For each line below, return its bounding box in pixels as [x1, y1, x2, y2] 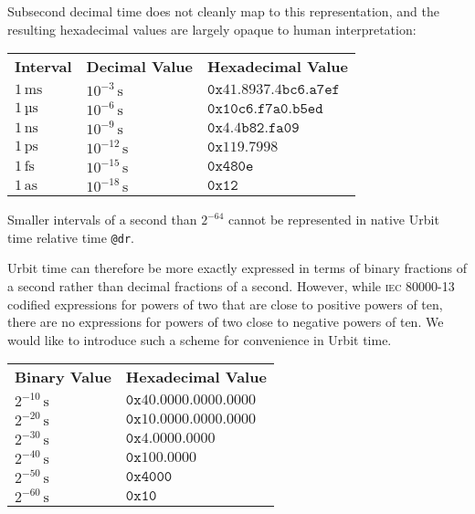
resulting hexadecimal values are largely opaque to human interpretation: [7, 19, 417, 38]
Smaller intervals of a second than [7, 210, 197, 229]
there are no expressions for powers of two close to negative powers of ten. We [7, 312, 444, 331]
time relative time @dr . [7, 227, 134, 247]
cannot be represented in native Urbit [228, 210, 439, 229]
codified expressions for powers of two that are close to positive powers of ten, [7, 294, 443, 313]
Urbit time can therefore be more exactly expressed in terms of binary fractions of [7, 258, 468, 278]
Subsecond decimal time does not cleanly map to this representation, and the [7, 2, 439, 20]
